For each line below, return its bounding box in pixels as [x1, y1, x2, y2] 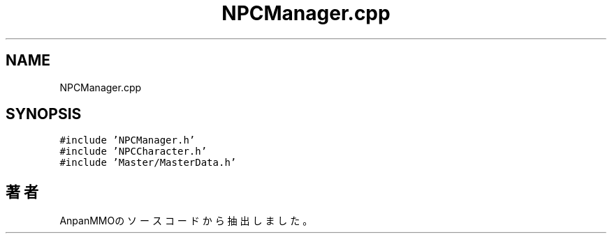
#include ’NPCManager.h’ [59, 134, 196, 146]
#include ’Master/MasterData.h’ [59, 157, 237, 169]
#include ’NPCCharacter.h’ [59, 146, 207, 157]
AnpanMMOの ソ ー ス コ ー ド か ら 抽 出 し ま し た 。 [59, 215, 313, 227]
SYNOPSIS [6, 105, 82, 123]
